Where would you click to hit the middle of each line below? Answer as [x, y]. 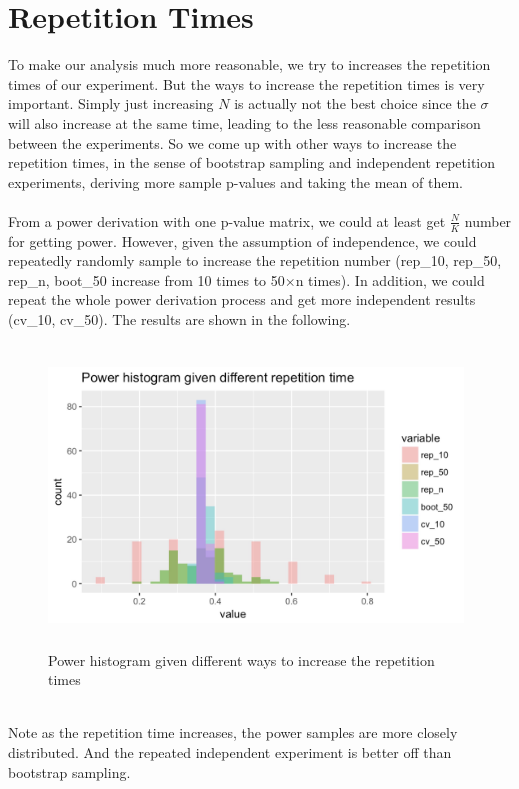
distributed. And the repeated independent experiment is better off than [230, 752]
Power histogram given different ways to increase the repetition [241, 659]
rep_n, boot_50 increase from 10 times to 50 [146, 279]
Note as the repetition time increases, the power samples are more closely [233, 732]
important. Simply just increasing [111, 103]
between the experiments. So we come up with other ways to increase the [232, 142]
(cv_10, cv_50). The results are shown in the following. [179, 319]
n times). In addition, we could [390, 279]
